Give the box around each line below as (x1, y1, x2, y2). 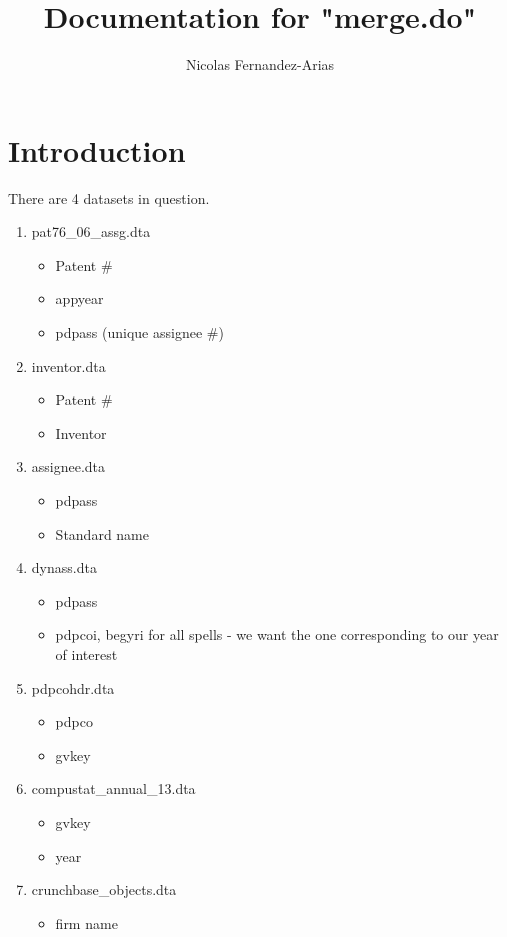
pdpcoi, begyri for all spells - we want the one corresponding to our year (55, 624, 499, 645)
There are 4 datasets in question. (8, 187, 210, 208)
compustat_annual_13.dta (31, 778, 196, 799)
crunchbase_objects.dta (31, 879, 177, 900)
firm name (55, 912, 118, 933)
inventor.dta (31, 355, 106, 376)
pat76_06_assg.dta (31, 221, 151, 242)
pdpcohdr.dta (31, 677, 115, 698)
